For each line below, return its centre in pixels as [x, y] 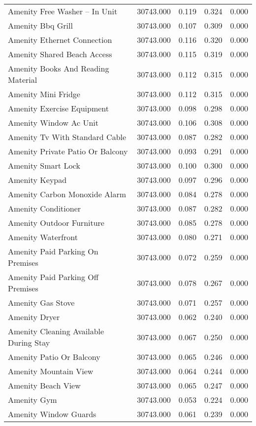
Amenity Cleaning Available [56, 331]
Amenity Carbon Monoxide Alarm [67, 194]
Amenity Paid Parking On [53, 251]
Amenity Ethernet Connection [60, 40]
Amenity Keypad [37, 180]
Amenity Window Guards [52, 414]
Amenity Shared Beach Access [60, 54]
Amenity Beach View [44, 385]
